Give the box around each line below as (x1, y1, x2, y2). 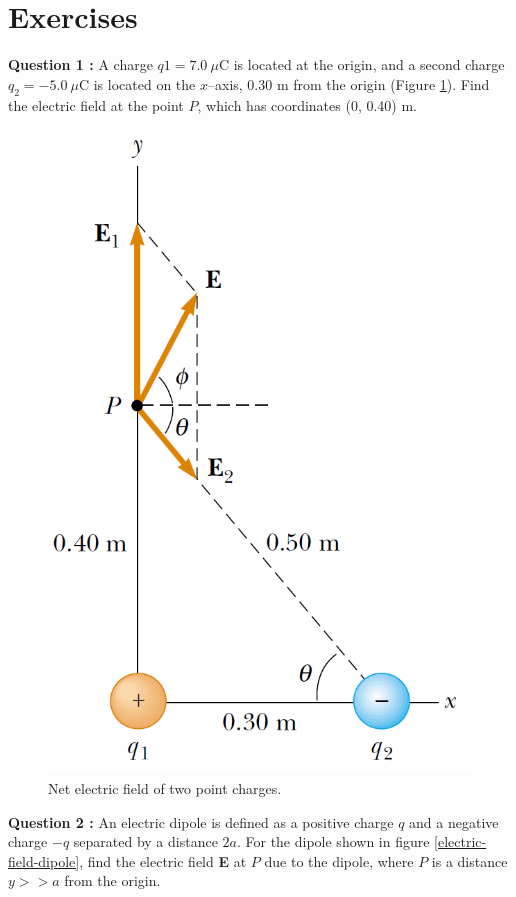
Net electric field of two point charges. (48, 778, 282, 799)
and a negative (409, 811, 499, 832)
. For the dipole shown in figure (236, 831, 430, 852)
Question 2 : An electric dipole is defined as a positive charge (8, 811, 394, 832)
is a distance (431, 850, 508, 871)
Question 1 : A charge (8, 54, 153, 75)
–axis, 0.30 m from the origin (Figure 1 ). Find (207, 73, 490, 94)
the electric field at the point (8, 94, 184, 115)
